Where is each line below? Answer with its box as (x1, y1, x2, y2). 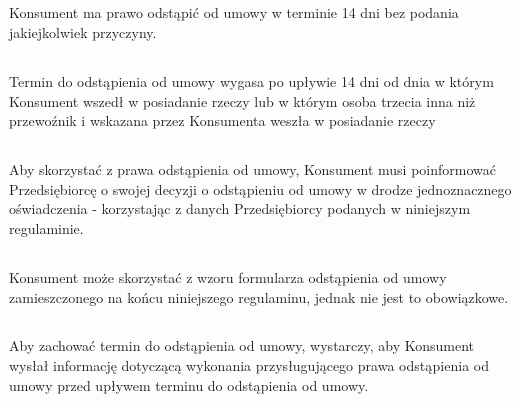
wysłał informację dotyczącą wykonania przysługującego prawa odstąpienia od (9, 355, 489, 376)
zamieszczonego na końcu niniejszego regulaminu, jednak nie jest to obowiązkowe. (9, 286, 509, 307)
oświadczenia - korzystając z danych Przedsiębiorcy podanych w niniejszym (9, 198, 471, 219)
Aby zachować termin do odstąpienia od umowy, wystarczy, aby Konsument (9, 335, 475, 356)
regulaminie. (9, 217, 84, 238)
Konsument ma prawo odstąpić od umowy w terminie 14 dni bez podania (9, 2, 459, 23)
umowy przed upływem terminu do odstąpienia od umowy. (9, 374, 369, 395)
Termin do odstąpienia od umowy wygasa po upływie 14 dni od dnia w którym (9, 70, 494, 91)
